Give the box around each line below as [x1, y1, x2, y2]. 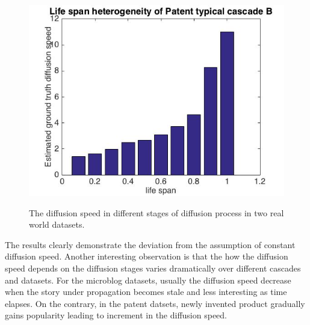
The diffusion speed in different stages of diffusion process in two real [29, 206, 284, 219]
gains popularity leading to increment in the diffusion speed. [5, 309, 228, 321]
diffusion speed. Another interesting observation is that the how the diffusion [5, 250, 288, 263]
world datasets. [29, 218, 85, 231]
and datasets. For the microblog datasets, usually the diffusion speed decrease [5, 273, 291, 286]
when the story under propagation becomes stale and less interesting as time [5, 285, 287, 298]
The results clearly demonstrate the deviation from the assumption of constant [5, 238, 296, 251]
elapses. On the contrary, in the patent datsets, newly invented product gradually [5, 297, 305, 309]
